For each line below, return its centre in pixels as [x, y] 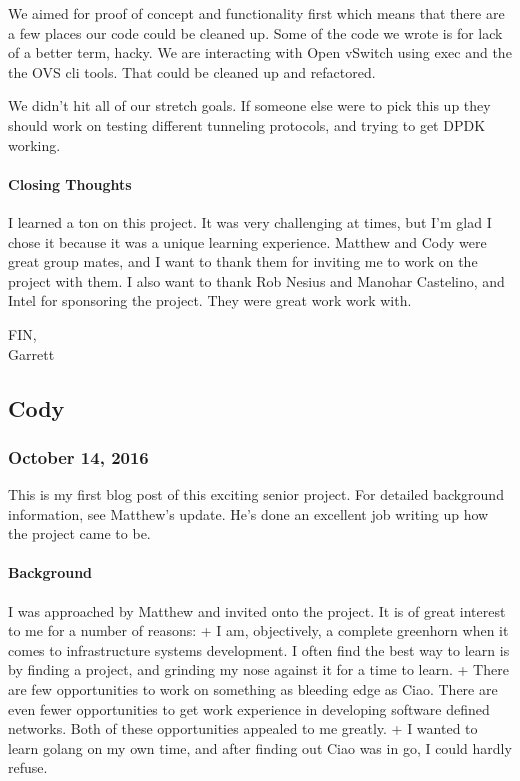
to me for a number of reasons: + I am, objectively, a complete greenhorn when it [258, 630]
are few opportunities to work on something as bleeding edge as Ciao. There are [253, 689]
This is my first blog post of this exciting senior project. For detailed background [256, 494]
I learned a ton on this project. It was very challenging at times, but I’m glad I [250, 221]
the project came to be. [79, 533]
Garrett [31, 353]
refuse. [28, 767]
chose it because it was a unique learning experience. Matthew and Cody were [247, 241]
